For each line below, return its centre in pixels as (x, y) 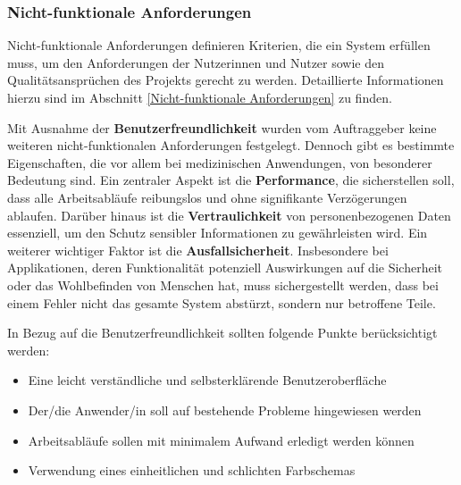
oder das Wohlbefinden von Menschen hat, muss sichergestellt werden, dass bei (223, 284)
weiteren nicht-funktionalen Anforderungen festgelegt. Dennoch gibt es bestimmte (231, 145)
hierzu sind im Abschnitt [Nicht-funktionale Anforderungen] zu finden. (200, 97)
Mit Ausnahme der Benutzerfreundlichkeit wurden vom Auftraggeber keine (222, 127)
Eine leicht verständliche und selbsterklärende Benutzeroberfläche (207, 380)
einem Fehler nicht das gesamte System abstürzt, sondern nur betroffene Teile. (222, 302)
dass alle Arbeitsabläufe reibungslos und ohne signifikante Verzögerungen (207, 197)
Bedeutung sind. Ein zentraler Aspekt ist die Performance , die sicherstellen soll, (231, 180)
